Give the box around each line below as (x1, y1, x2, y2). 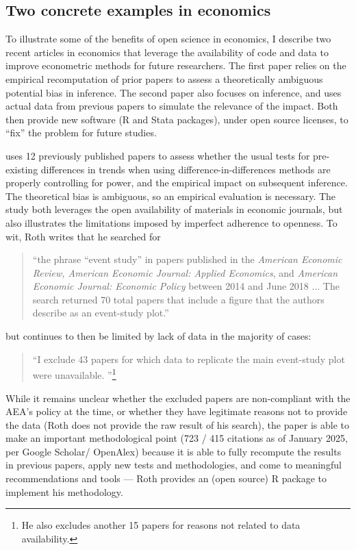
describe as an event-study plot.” (32, 305, 169, 320)
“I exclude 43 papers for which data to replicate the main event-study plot (32, 351, 345, 366)
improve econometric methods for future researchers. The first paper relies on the (5, 58, 346, 73)
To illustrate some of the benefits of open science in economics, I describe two (5, 32, 331, 46)
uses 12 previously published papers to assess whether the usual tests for (5, 148, 310, 162)
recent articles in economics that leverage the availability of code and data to (5, 45, 329, 59)
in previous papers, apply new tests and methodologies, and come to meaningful (5, 458, 342, 472)
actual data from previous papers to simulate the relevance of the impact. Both (5, 99, 338, 113)
